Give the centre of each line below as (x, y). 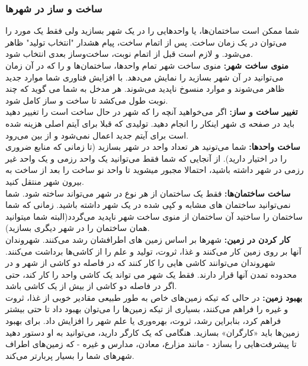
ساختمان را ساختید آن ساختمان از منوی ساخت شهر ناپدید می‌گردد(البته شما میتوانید (154, 216)
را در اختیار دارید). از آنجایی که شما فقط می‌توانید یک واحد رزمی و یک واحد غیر (146, 158)
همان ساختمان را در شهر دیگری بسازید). (78, 228)
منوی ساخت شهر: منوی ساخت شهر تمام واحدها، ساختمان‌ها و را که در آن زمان (147, 65)
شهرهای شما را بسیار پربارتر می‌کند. (70, 355)
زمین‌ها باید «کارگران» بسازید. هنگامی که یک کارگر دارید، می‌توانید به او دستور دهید (153, 332)
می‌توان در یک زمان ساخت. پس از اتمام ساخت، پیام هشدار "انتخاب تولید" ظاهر (146, 42)
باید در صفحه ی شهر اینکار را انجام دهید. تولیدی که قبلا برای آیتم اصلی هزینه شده (150, 123)
